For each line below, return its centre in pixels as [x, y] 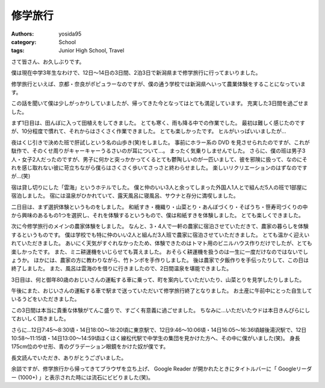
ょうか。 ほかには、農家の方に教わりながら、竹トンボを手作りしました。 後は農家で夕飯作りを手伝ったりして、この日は [160, 260]
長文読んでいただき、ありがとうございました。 [69, 358]
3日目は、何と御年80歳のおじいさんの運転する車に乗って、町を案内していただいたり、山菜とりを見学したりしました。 [158, 279]
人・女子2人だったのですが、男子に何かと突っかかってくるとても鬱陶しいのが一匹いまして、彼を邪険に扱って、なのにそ [159, 159]
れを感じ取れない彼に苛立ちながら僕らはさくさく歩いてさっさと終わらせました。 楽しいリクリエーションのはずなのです [159, 168]
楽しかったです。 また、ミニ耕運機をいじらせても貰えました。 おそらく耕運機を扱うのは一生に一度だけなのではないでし [160, 252]
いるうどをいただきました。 [45, 299]
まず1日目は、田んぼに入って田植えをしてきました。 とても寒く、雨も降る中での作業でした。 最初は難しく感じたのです [158, 123]
